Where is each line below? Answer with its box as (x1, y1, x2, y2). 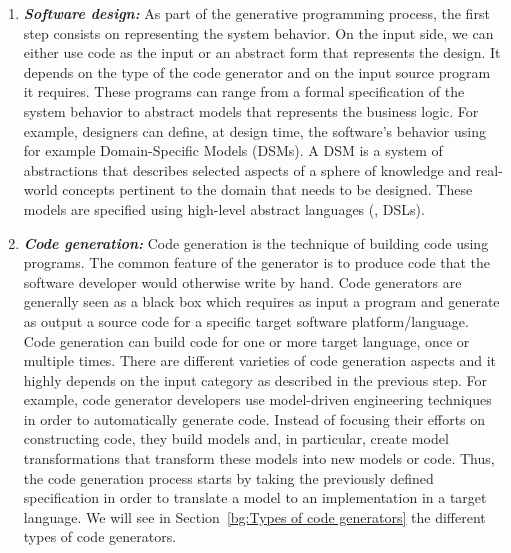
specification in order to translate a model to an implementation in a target (23, 487, 487, 508)
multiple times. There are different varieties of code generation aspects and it (23, 350, 496, 371)
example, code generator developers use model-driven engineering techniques (23, 389, 492, 410)
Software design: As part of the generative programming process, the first (23, 3, 490, 23)
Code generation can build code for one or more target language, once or (23, 330, 470, 351)
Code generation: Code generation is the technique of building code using (23, 232, 489, 253)
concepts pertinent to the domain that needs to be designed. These (62, 179, 473, 200)
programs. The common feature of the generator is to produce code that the (23, 252, 491, 273)
